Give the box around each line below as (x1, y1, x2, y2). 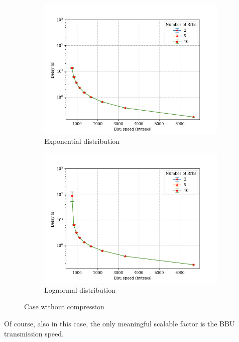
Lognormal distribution (44, 284, 115, 295)
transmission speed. (4, 328, 64, 338)
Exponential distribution (44, 135, 120, 146)
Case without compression (24, 301, 104, 312)
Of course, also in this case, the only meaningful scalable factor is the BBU (4, 318, 235, 328)
